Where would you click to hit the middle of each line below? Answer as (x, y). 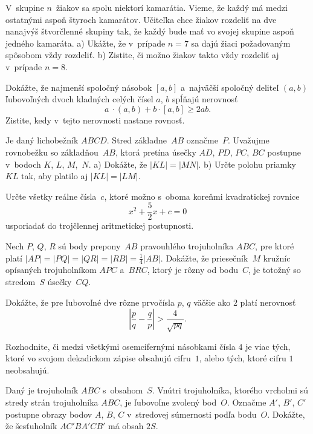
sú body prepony (89, 245)
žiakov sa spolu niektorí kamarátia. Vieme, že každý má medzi (172, 7)
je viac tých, (268, 346)
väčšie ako (212, 302)
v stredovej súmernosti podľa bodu (192, 414)
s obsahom (123, 390)
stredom (21, 281)
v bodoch (23, 164)
